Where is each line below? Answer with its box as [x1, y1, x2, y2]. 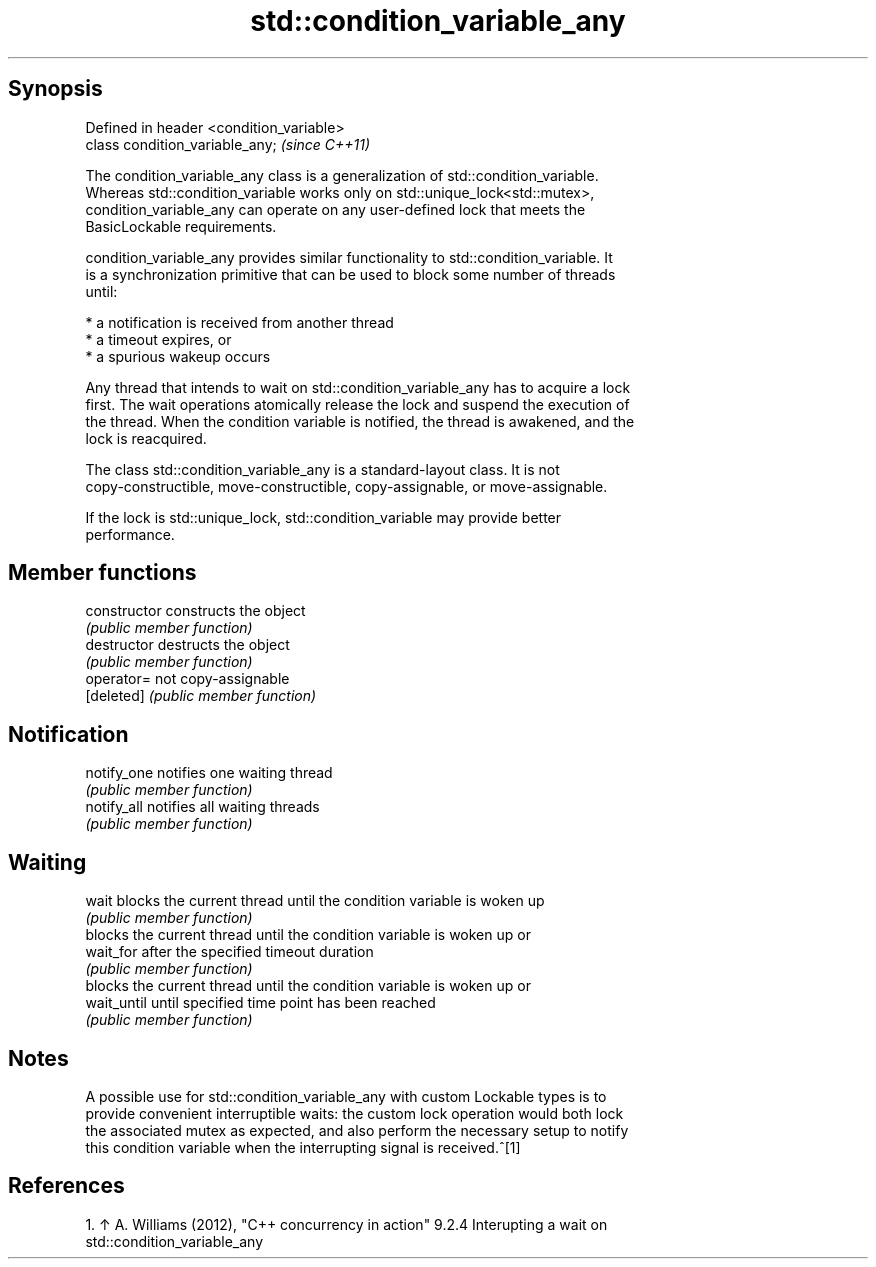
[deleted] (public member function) [85, 687, 317, 705]
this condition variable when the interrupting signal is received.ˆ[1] [85, 1138, 521, 1156]
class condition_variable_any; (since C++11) [85, 135, 371, 153]
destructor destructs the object [85, 636, 290, 654]
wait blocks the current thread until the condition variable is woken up [85, 892, 545, 910]
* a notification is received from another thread [85, 313, 394, 331]
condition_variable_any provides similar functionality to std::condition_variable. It [85, 248, 613, 266]
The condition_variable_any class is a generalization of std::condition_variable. [85, 166, 599, 184]
